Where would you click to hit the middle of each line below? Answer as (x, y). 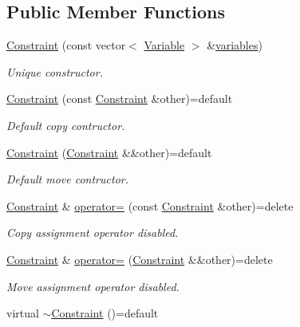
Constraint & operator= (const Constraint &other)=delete (150, 205)
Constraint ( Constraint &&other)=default (109, 152)
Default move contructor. (67, 179)
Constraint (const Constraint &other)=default (120, 98)
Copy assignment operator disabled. (93, 232)
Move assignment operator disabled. (93, 286)
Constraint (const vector (66, 45)
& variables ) (235, 45)
